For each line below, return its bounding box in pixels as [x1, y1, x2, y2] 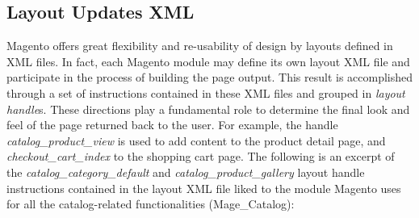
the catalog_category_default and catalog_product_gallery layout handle [6, 163, 365, 180]
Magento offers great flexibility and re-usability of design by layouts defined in [6, 37, 393, 54]
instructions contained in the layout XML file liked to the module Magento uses [6, 179, 401, 196]
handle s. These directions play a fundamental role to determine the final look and [6, 100, 410, 117]
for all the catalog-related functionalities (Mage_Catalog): [6, 195, 295, 212]
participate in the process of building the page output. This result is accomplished [6, 69, 413, 86]
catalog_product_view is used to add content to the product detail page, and [6, 132, 386, 149]
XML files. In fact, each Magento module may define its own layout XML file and [6, 52, 410, 69]
